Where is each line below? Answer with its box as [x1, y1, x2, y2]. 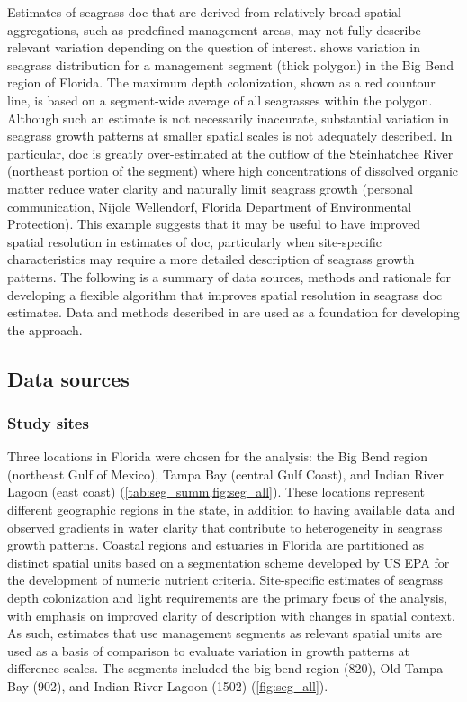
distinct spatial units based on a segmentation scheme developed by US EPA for [7, 552, 450, 571]
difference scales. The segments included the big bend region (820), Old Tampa [7, 659, 444, 678]
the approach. [7, 320, 83, 339]
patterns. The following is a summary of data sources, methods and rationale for [7, 267, 451, 286]
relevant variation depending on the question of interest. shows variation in [7, 38, 420, 57]
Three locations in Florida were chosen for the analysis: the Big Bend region [7, 447, 427, 466]
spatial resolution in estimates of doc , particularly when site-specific [7, 232, 382, 251]
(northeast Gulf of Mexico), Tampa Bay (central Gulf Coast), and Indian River [7, 464, 445, 483]
